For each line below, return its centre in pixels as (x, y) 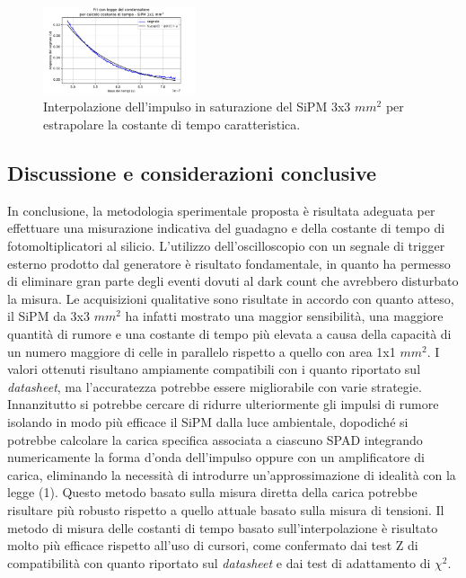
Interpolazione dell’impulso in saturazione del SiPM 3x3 (197, 107)
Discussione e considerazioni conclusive (192, 173)
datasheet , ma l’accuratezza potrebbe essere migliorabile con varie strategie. (215, 386)
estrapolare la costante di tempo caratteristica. (172, 124)
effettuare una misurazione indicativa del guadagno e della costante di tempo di (226, 228)
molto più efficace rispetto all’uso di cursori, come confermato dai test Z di (213, 545)
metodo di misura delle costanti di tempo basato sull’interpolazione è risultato (223, 527)
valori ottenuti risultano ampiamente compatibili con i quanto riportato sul (214, 369)
